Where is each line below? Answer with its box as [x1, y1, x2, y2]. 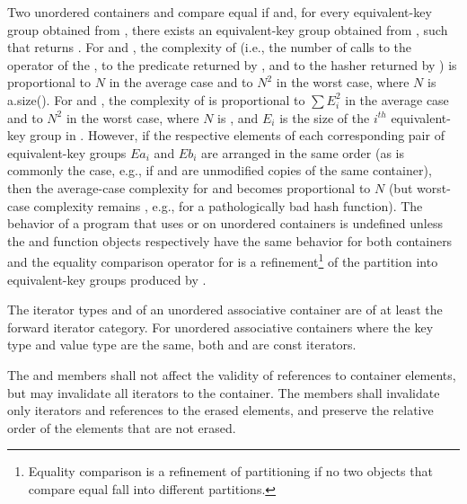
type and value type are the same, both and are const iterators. [7, 335, 357, 354]
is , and [217, 108, 259, 127]
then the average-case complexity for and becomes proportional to [7, 178, 371, 197]
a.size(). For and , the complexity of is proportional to [7, 90, 305, 109]
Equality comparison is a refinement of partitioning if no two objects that [28, 462, 433, 481]
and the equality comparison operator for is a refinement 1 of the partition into [7, 250, 438, 270]
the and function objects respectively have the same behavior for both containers [7, 231, 453, 250]
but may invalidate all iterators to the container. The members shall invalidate [7, 383, 440, 402]
